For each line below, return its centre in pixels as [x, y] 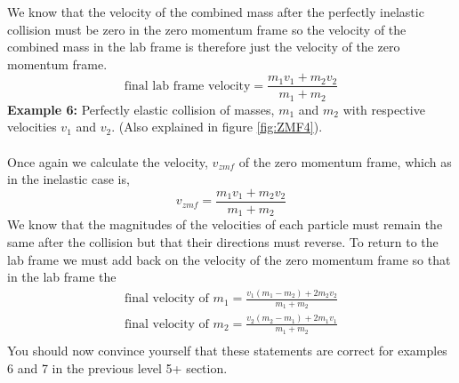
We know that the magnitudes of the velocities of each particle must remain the [225, 224]
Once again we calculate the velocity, [108, 161]
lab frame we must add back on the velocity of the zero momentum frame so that [229, 259]
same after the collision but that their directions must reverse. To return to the [223, 241]
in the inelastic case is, [68, 179]
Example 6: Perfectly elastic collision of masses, [141, 109]
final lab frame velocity [187, 86]
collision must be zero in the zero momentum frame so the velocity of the [207, 29]
